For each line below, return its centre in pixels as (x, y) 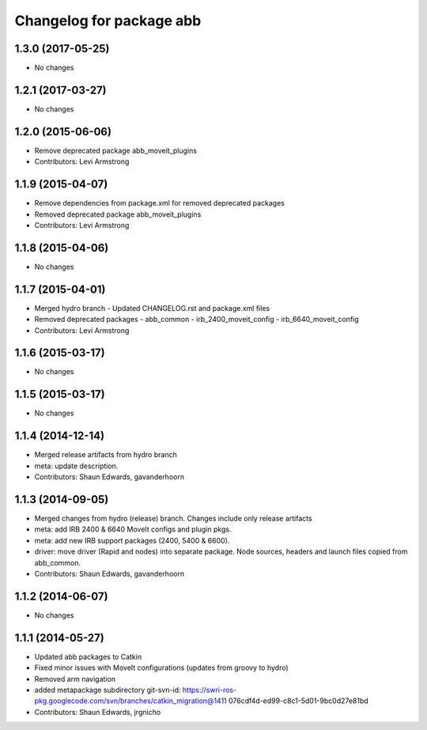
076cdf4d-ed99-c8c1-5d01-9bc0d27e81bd (299, 701)
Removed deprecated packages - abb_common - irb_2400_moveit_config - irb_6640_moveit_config (196, 320)
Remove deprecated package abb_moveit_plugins (116, 150)
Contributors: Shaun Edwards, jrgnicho (98, 712)
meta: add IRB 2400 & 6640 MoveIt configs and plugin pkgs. (133, 529)
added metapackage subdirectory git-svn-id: (108, 690)
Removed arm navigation (75, 679)
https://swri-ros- (210, 690)
